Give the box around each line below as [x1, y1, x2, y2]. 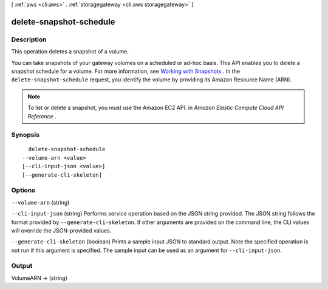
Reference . [27, 112, 57, 120]
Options [11, 186, 36, 194]
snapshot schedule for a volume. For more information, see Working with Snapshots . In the [11, 67, 240, 75]
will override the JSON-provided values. [11, 226, 112, 234]
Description [11, 35, 47, 44]
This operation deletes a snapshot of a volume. [11, 48, 129, 55]
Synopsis [11, 131, 39, 139]
